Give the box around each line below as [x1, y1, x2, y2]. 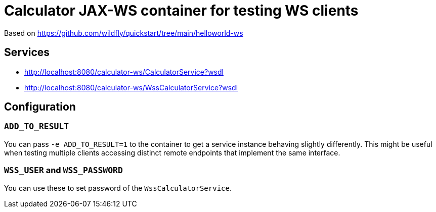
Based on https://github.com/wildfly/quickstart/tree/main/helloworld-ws [4, 28, 243, 37]
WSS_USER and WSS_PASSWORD [4, 165, 123, 176]
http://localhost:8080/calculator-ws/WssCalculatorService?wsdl [24, 83, 238, 92]
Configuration [4, 100, 76, 114]
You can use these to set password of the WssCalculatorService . [4, 183, 232, 192]
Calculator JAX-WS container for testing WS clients [4, 2, 359, 19]
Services [4, 46, 50, 59]
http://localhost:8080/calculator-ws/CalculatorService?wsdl [24, 67, 224, 76]
